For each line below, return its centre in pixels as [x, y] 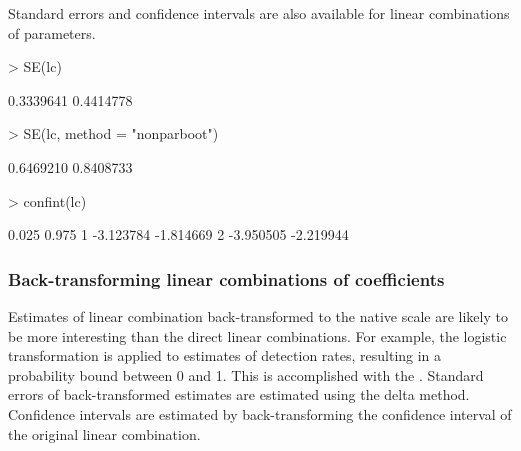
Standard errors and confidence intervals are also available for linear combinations [259, 13]
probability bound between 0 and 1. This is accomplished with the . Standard [246, 374]
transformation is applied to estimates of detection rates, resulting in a [225, 355]
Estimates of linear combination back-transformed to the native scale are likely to [258, 315]
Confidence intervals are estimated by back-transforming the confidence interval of [260, 413]
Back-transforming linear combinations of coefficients [226, 278]
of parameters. [52, 32]
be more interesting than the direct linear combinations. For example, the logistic [257, 335]
